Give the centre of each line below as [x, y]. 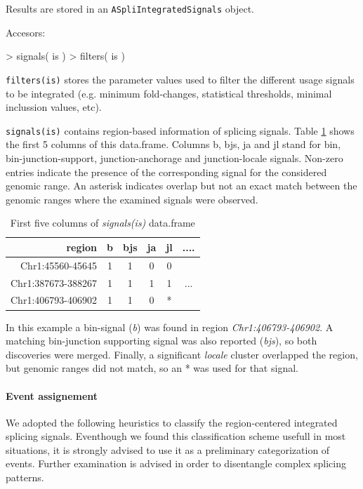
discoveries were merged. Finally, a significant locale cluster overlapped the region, [182, 354]
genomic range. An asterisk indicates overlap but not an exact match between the [181, 186]
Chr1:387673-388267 [54, 282]
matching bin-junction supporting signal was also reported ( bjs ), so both [161, 341]
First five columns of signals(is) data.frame [103, 223]
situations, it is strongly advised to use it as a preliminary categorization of [168, 449]
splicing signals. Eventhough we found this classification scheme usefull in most [176, 436]
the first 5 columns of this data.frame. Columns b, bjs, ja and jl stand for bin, [173, 144]
